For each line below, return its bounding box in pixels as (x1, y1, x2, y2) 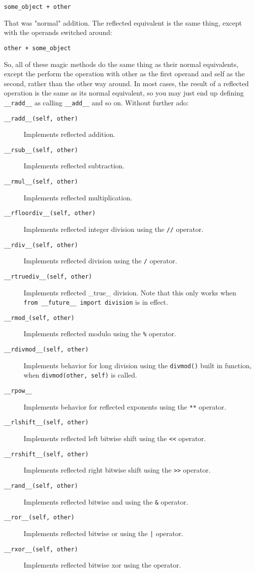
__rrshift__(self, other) (4, 450, 89, 458)
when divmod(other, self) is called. (24, 370, 137, 380)
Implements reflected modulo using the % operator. (24, 328, 176, 339)
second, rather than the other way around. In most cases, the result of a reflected (4, 78, 249, 88)
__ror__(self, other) (4, 514, 75, 521)
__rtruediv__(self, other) (4, 273, 92, 280)
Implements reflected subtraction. (24, 160, 125, 171)
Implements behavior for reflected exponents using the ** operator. (24, 401, 226, 412)
